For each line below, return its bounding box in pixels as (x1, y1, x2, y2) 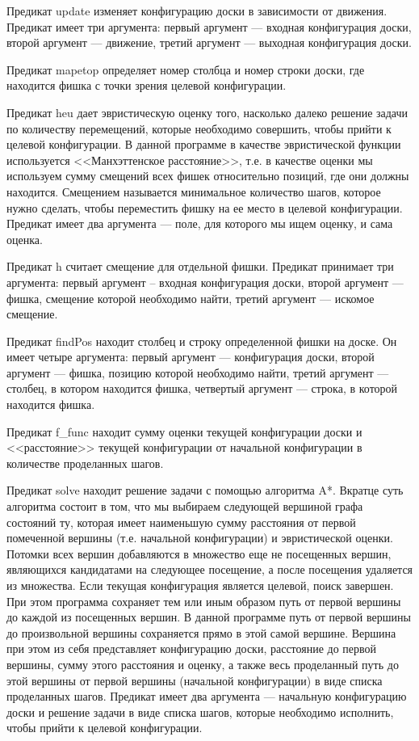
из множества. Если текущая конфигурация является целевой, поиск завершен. (6, 577, 394, 593)
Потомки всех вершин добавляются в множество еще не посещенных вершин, (6, 545, 392, 562)
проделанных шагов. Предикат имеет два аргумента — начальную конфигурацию (6, 688, 407, 705)
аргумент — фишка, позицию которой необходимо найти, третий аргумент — (6, 364, 389, 381)
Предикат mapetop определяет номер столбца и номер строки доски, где (6, 61, 365, 78)
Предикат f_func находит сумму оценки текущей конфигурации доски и (6, 423, 362, 440)
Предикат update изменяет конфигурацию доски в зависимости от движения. (6, 2, 388, 19)
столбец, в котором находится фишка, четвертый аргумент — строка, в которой (6, 380, 398, 397)
